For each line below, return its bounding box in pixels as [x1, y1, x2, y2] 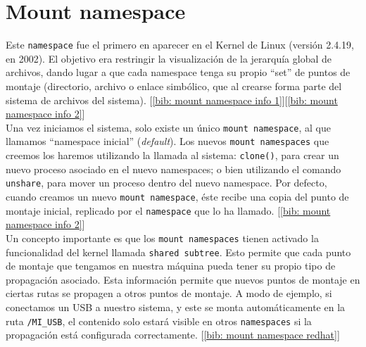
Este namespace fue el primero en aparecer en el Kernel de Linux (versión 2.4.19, [6, 37, 354, 52]
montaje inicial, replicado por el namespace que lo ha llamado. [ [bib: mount [6, 203, 331, 217]
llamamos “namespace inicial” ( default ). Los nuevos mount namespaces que [6, 134, 329, 149]
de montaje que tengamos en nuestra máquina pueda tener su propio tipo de [6, 258, 336, 273]
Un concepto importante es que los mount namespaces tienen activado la [6, 230, 319, 245]
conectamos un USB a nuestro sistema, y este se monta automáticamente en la [6, 299, 346, 314]
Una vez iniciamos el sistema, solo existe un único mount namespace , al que [6, 120, 331, 134]
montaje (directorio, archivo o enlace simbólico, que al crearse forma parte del [6, 78, 342, 93]
